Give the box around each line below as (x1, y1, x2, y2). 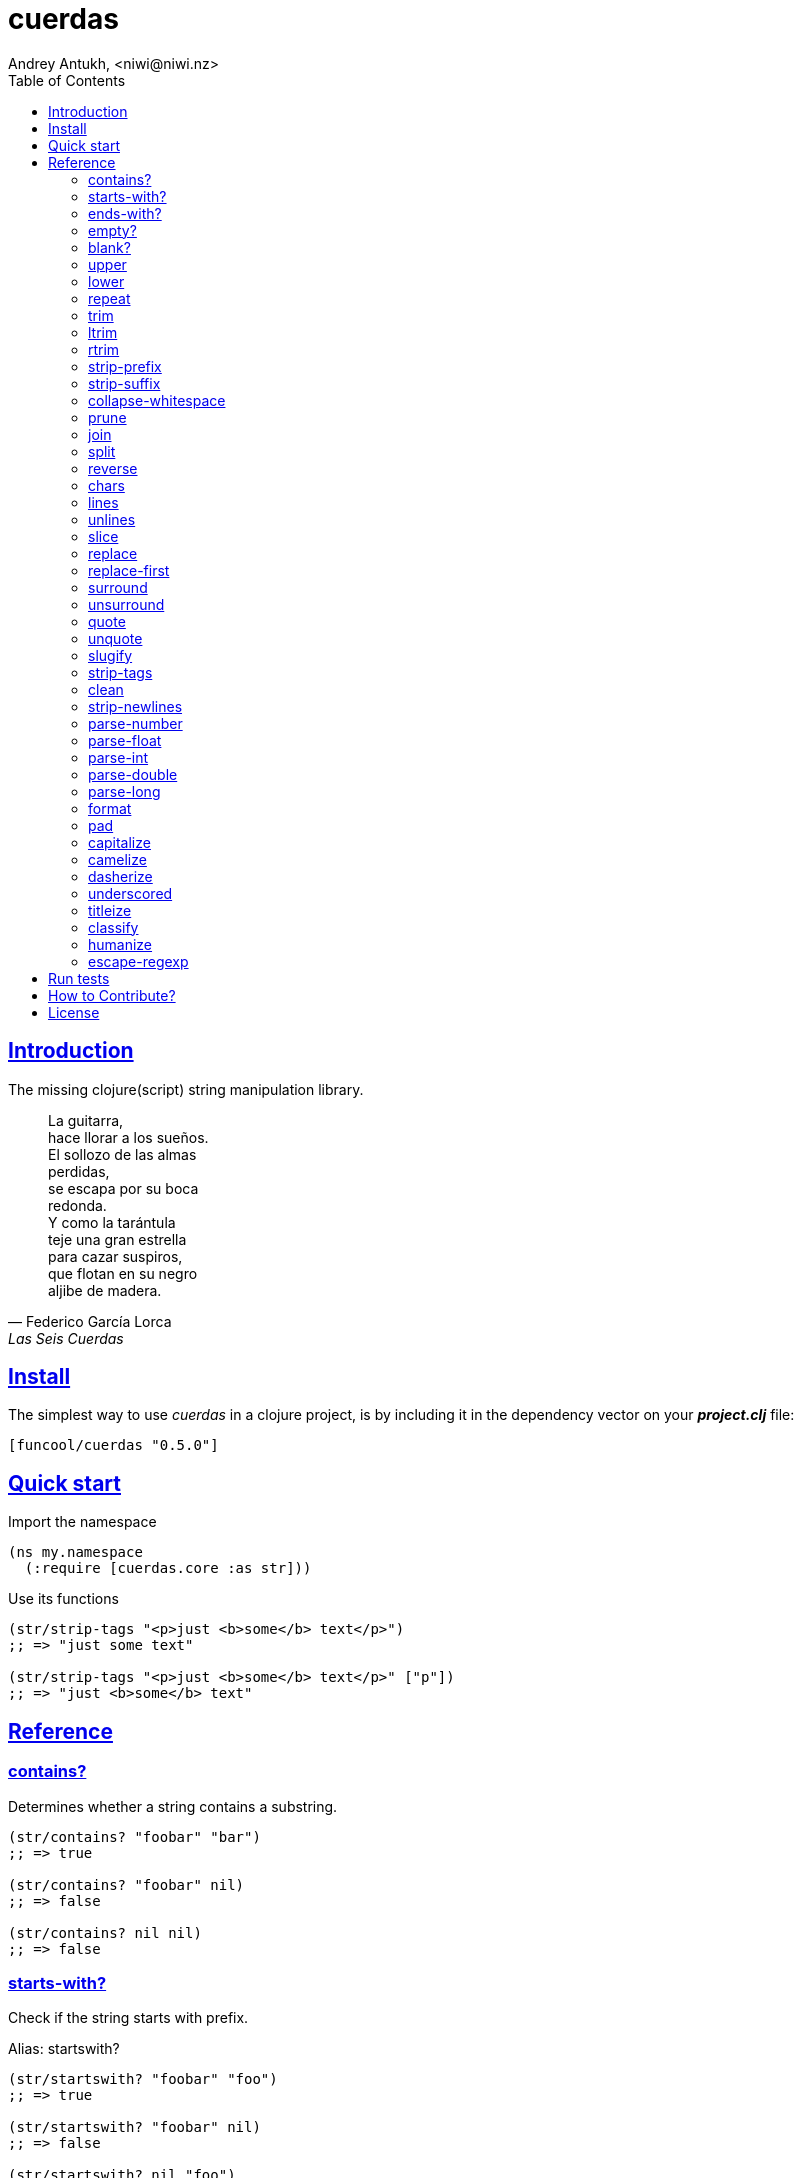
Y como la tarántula (48, 1213, 176, 1231)
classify (88, 918, 139, 936)
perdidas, (48, 1162, 110, 1180)
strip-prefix (88, 357, 162, 375)
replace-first (88, 561, 170, 579)
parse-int (88, 748, 149, 766)
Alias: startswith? (8, 2040, 120, 2058)
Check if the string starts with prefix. (8, 2009, 249, 2027)
